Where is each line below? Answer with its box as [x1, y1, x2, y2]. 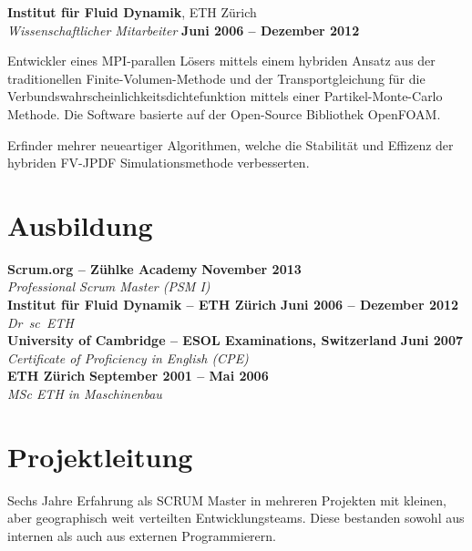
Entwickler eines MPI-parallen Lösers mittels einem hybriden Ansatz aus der [7, 51, 436, 70]
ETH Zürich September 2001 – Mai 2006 [7, 366, 269, 385]
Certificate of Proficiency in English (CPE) [7, 348, 249, 367]
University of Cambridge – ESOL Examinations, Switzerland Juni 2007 [7, 331, 464, 350]
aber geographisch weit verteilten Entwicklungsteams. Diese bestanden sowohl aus [7, 508, 465, 527]
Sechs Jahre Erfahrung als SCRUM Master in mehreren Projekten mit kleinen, [7, 490, 446, 509]
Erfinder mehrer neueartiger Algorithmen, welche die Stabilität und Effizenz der [7, 135, 454, 154]
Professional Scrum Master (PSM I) [7, 277, 210, 296]
